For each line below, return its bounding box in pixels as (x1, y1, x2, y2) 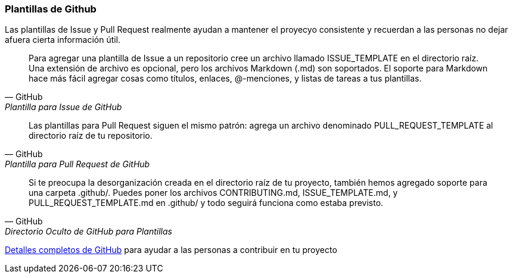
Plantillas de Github (5, 3, 97, 15)
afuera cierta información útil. (5, 35, 121, 45)
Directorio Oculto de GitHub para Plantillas (5, 226, 172, 237)
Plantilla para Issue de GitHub (5, 102, 122, 113)
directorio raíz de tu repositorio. (29, 130, 153, 141)
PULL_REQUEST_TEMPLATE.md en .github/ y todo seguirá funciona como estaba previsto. (29, 198, 384, 208)
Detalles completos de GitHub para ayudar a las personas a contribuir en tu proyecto (5, 245, 337, 255)
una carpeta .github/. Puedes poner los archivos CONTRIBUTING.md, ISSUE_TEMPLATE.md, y (29, 188, 398, 198)
